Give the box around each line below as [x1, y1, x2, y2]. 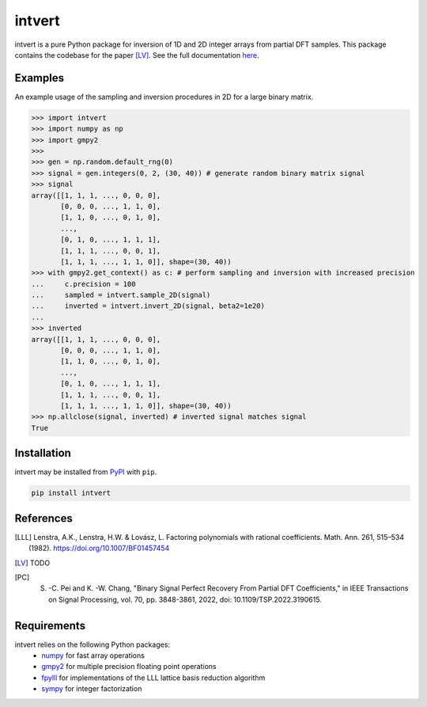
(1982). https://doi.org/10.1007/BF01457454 [28, 543, 170, 553]
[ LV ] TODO [14, 558, 51, 568]
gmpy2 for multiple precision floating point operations [41, 662, 217, 671]
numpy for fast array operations [41, 651, 145, 660]
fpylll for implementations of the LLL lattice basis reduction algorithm [41, 673, 266, 682]
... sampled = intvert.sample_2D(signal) [31, 291, 211, 300]
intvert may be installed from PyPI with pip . [14, 467, 157, 477]
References [14, 511, 73, 525]
